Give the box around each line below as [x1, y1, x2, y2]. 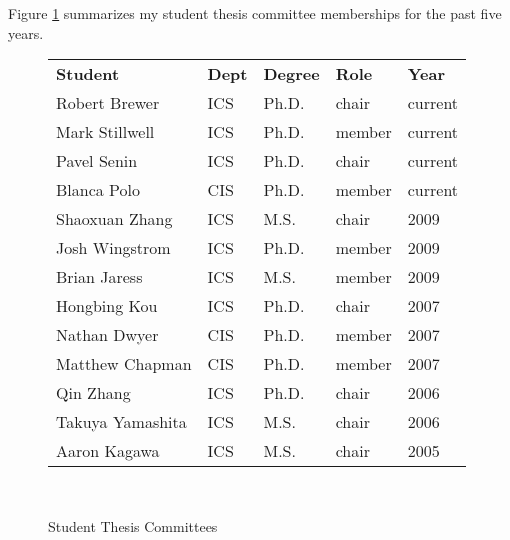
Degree [263, 62, 320, 86]
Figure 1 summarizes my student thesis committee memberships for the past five [8, 3, 502, 23]
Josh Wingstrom [56, 236, 171, 260]
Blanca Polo [56, 178, 141, 202]
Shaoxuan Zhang [56, 207, 173, 231]
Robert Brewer [56, 91, 160, 115]
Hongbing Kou [56, 294, 158, 318]
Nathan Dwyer [56, 323, 159, 347]
